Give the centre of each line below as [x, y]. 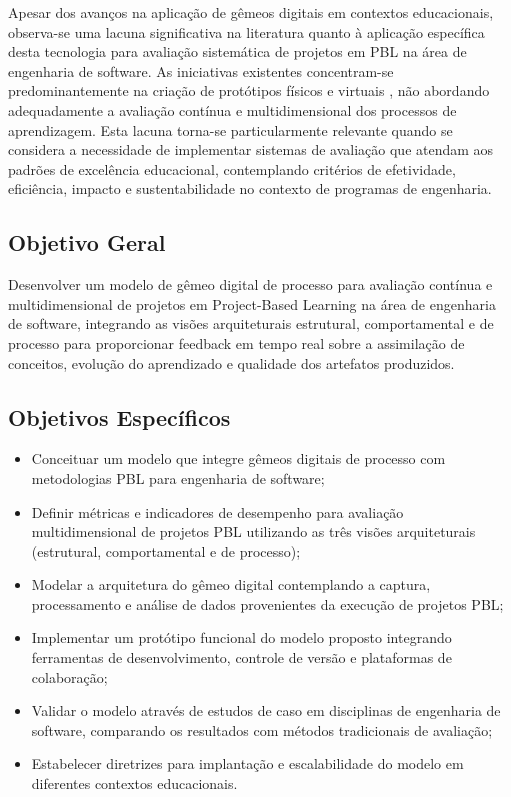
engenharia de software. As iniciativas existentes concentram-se [201, 70]
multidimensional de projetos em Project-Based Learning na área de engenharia [252, 303]
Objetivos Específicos [119, 416]
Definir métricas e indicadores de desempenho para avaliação [217, 511]
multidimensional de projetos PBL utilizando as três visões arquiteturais [253, 531]
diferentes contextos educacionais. [134, 783]
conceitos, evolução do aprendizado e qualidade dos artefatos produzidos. [231, 362]
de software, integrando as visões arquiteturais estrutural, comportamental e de [251, 323]
